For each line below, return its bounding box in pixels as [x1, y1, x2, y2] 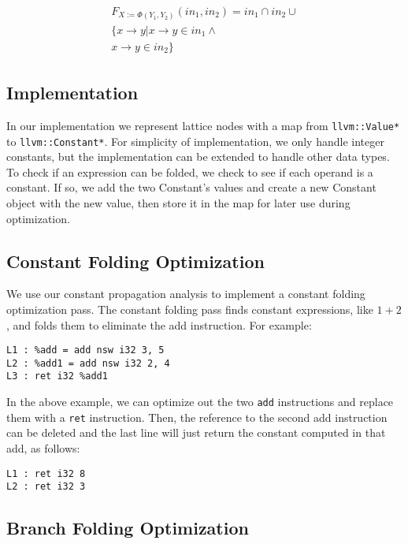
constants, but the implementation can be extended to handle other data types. [6, 148, 390, 165]
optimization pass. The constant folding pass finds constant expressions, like [6, 300, 373, 317]
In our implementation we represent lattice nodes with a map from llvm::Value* [6, 117, 400, 133]
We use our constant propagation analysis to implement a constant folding [6, 285, 365, 302]
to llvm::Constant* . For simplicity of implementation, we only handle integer [6, 132, 384, 149]
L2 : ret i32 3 [6, 481, 86, 493]
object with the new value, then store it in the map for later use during [6, 194, 351, 211]
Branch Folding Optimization [6, 516, 249, 540]
